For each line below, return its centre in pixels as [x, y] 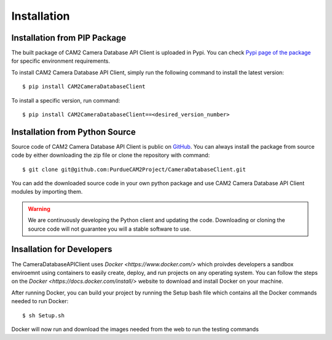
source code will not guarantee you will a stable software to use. [109, 229]
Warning [39, 208]
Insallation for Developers [62, 249]
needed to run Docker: [40, 301]
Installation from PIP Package [69, 38]
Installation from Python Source [73, 132]
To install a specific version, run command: [66, 100]
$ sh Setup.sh [43, 315]
